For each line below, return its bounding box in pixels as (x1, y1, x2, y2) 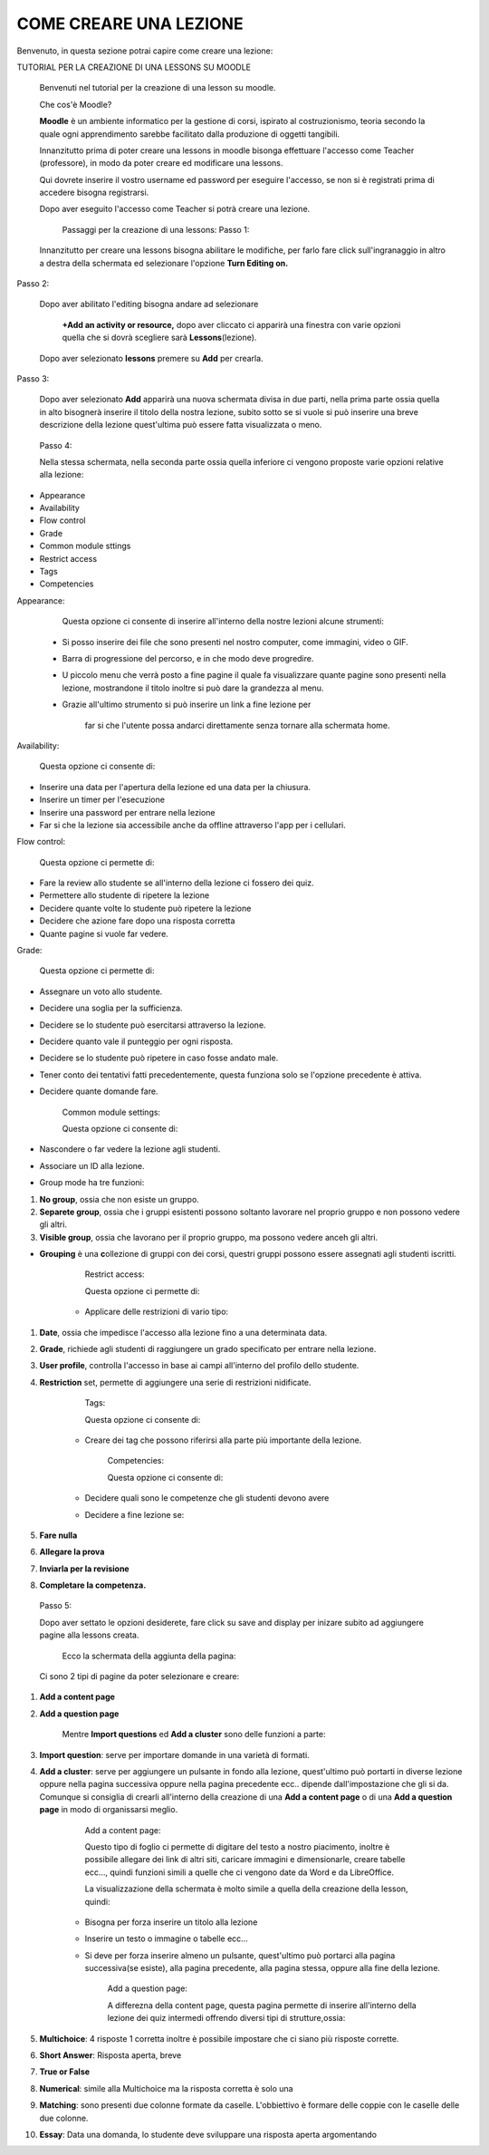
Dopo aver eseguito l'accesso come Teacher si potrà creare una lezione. (39, 204, 311, 215)
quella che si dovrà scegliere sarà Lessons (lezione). (62, 332, 257, 343)
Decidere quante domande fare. (39, 1086, 158, 1097)
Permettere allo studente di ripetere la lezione (39, 890, 210, 901)
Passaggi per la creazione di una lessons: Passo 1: (62, 224, 250, 235)
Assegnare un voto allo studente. (39, 986, 163, 997)
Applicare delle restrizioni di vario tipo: (84, 1306, 229, 1318)
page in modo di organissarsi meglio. (39, 1804, 178, 1815)
